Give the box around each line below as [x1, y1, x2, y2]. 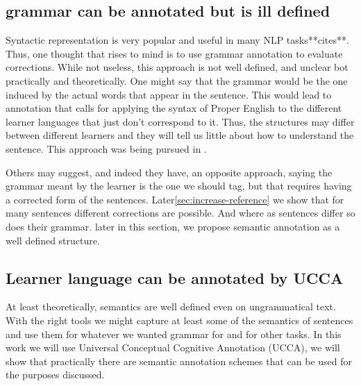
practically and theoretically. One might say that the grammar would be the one [6, 73, 348, 87]
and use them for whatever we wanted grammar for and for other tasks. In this [6, 326, 342, 341]
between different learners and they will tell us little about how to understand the [6, 128, 354, 142]
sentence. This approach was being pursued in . [6, 141, 207, 156]
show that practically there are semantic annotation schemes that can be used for [6, 353, 353, 368]
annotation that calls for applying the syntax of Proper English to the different [6, 101, 342, 115]
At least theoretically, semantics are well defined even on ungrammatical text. [6, 299, 336, 314]
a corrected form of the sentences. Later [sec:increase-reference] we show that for [6, 192, 344, 206]
